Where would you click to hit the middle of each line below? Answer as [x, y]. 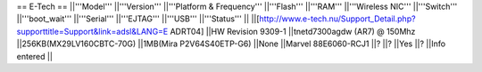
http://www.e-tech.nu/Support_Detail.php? [337, 19]
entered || [35, 56]
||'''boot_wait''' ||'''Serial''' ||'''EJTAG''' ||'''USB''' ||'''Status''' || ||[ [138, 19]
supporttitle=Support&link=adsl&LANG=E [92, 31]
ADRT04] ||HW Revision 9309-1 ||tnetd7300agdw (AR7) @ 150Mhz [293, 31]
